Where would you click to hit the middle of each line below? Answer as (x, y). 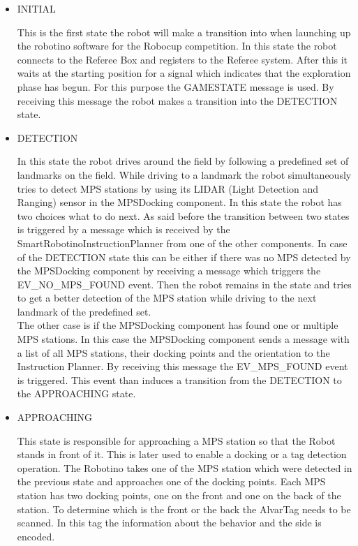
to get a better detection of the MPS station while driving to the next (167, 298)
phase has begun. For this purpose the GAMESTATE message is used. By (176, 86)
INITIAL (36, 8)
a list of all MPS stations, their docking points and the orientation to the (173, 352)
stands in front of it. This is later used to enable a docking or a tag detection (182, 454)
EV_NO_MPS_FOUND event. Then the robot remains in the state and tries (184, 284)
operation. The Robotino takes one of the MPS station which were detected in (185, 467)
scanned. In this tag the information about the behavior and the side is (169, 523)
